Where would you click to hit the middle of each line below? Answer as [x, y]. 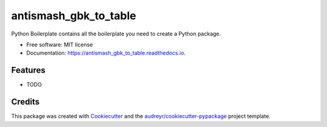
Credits [25, 102]
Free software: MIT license [60, 45]
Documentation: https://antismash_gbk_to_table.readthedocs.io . [106, 53]
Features [28, 70]
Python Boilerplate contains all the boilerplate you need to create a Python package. [116, 34]
